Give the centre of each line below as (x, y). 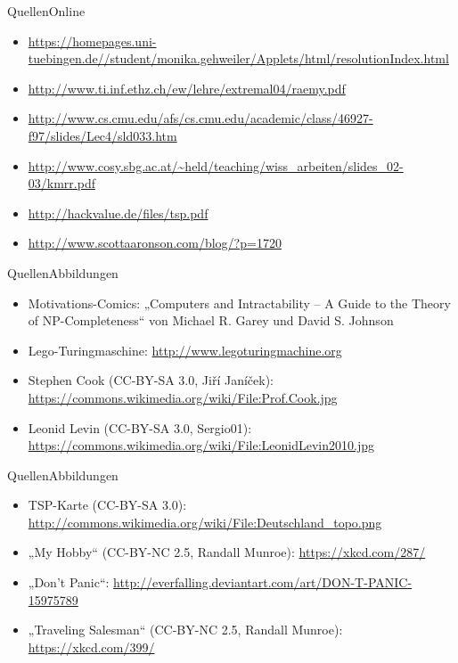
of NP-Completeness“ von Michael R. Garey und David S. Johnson (211, 320)
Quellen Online (46, 11)
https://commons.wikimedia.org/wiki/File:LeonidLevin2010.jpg (201, 445)
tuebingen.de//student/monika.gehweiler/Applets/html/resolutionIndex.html (238, 58)
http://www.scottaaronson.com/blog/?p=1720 (155, 243)
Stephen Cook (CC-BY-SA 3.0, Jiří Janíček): (151, 380)
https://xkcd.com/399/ (91, 647)
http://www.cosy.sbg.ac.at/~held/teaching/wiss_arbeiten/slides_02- (216, 165)
